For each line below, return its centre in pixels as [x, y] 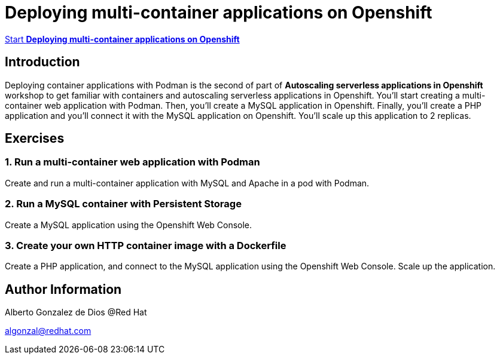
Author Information [63, 289]
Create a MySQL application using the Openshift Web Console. [129, 225]
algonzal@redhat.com [48, 331]
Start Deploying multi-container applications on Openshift [122, 39]
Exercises [35, 139]
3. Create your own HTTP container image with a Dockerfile [146, 245]
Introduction [42, 62]
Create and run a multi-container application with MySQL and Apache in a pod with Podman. [187, 183]
